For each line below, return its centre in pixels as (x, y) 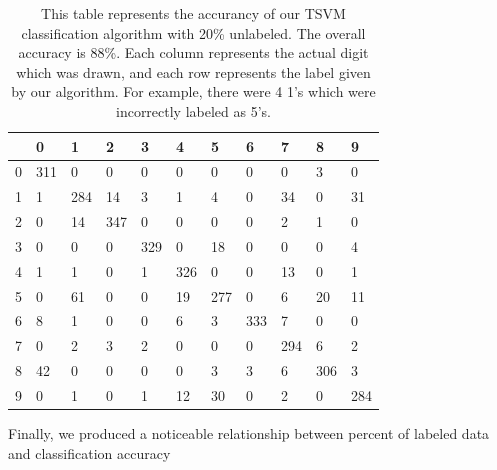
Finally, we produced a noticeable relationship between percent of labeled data (249, 433)
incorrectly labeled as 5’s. (193, 110)
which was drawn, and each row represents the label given (193, 71)
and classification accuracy (89, 452)
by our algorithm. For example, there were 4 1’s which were (193, 91)
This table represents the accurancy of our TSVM (193, 13)
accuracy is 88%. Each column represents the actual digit (193, 52)
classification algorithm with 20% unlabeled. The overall (193, 32)
